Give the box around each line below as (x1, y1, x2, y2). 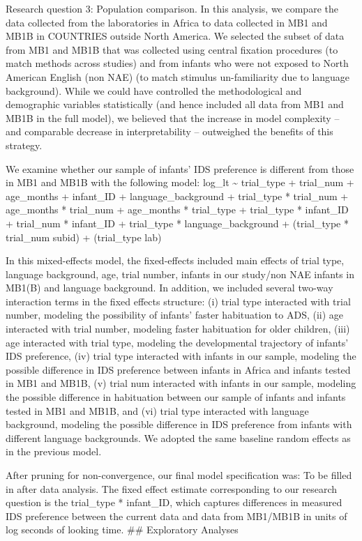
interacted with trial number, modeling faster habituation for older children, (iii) (6, 321, 350, 336)
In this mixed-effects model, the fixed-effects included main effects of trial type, (6, 253, 345, 268)
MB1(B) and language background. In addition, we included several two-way (6, 280, 333, 295)
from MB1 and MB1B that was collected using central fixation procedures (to (6, 42, 338, 56)
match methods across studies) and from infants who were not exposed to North (6, 56, 349, 70)
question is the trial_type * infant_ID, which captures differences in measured (6, 495, 342, 510)
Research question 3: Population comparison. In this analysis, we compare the (6, 1, 338, 15)
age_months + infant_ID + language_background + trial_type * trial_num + (6, 188, 349, 203)
